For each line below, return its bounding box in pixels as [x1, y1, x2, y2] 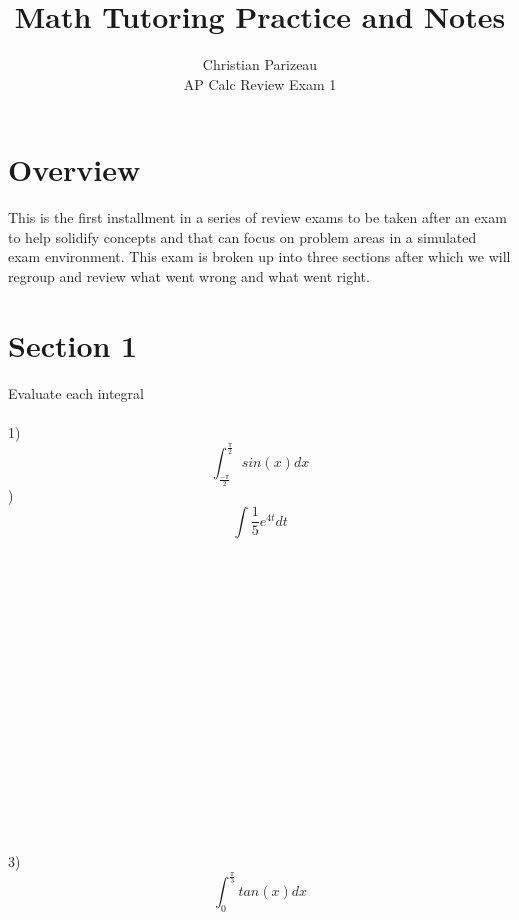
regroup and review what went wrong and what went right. [8, 266, 370, 287]
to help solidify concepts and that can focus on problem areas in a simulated [8, 226, 477, 247]
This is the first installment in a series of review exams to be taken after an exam [8, 207, 507, 228]
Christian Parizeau [202, 54, 318, 75]
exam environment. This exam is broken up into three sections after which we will [8, 246, 511, 267]
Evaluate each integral [8, 382, 144, 403]
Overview [8, 149, 141, 190]
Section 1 [8, 324, 138, 365]
